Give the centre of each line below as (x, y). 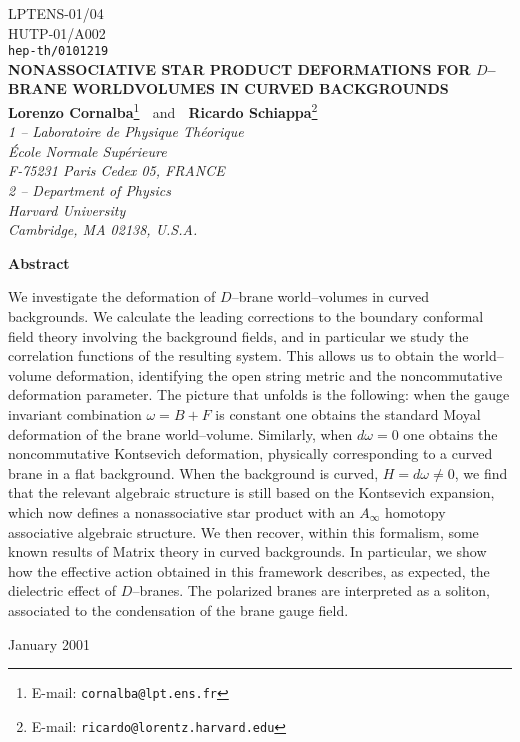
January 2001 (49, 643)
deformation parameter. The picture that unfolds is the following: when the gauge (259, 394)
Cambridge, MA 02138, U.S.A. (103, 229)
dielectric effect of (62, 590)
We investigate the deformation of (112, 296)
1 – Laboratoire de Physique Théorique (126, 131)
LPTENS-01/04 (56, 13)
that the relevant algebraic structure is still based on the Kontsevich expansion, (251, 492)
